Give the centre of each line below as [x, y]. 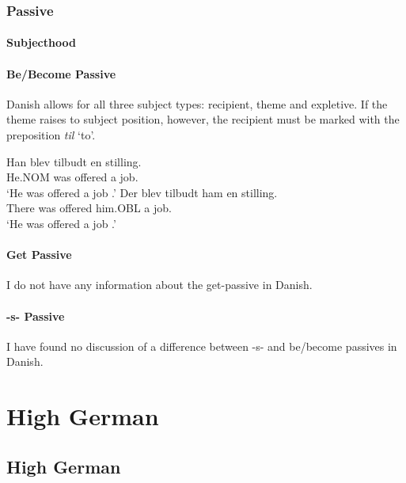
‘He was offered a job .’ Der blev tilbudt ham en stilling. [142, 192]
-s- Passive [36, 316]
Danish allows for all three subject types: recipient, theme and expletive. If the [197, 103]
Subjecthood [41, 42]
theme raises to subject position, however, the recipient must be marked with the [203, 119]
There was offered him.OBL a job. [89, 208]
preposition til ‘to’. [51, 135]
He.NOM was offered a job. [72, 177]
